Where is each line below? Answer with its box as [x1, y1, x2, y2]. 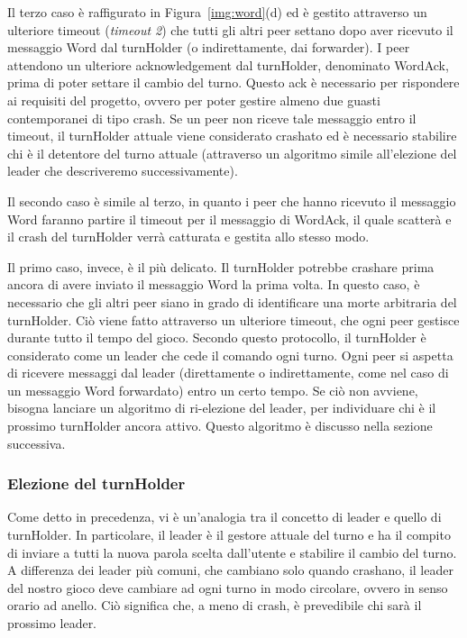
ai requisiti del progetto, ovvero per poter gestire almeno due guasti [7, 90, 380, 109]
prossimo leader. [7, 614, 97, 633]
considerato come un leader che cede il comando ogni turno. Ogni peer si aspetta [7, 345, 453, 364]
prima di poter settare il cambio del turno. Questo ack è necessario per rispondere [7, 73, 460, 92]
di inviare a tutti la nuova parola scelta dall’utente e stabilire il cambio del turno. [7, 542, 457, 561]
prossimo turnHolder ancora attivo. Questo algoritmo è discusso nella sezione [7, 416, 433, 435]
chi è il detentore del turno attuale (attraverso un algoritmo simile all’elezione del [7, 143, 457, 162]
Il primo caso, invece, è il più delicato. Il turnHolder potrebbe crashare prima [7, 257, 435, 276]
